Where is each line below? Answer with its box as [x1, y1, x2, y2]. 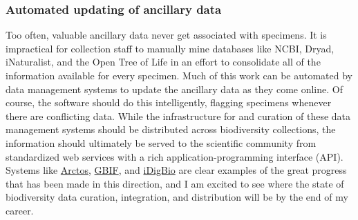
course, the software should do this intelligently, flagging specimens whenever [6, 95, 332, 110]
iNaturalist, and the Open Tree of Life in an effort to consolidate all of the [6, 54, 321, 69]
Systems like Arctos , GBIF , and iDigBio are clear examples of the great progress [6, 163, 347, 177]
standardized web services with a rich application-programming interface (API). [6, 149, 343, 163]
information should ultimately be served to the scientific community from [6, 135, 317, 150]
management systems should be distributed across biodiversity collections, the [6, 122, 336, 137]
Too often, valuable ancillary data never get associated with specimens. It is [6, 28, 327, 42]
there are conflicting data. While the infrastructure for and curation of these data [6, 108, 351, 123]
